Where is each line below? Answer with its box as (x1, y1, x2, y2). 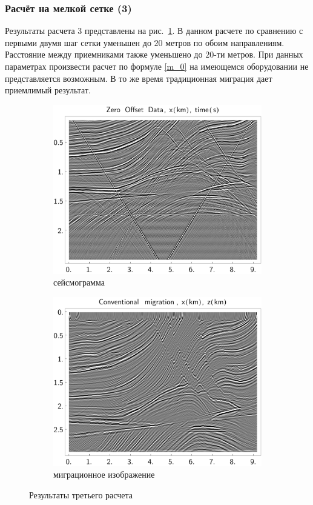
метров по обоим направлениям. (165, 36, 285, 48)
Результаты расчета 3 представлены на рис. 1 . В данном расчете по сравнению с (5, 24, 303, 37)
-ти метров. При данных (214, 48, 303, 61)
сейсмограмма (53, 276, 105, 289)
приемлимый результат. (5, 84, 91, 96)
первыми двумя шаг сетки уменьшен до (5, 36, 151, 48)
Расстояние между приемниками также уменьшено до (5, 48, 203, 61)
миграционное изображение (53, 468, 155, 481)
